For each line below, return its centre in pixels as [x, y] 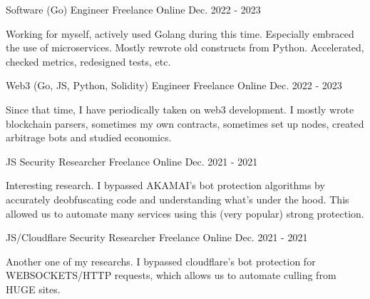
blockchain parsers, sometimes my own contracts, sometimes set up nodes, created [185, 123]
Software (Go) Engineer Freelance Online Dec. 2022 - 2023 [133, 9]
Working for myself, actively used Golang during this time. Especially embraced [180, 33]
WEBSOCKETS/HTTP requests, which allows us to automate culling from [171, 275]
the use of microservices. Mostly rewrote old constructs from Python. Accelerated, [185, 47]
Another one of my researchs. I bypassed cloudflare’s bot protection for [161, 261]
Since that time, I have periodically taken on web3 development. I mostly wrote [180, 109]
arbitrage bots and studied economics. [89, 137]
